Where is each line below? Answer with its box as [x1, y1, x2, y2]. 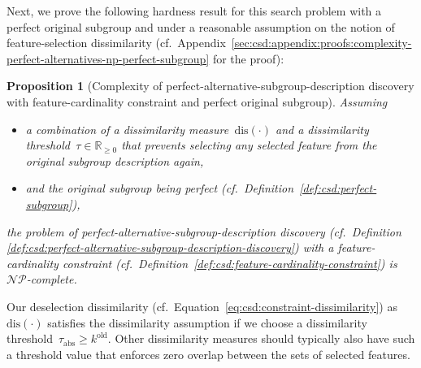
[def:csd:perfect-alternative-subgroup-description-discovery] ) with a [7, 239, 334, 256]
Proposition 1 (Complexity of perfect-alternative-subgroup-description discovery [7, 77, 414, 94]
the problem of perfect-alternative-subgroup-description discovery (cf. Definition [7, 223, 401, 240]
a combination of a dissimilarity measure [25, 120, 229, 137]
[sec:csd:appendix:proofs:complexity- [231, 34, 412, 51]
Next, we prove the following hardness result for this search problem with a [7, 2, 382, 19]
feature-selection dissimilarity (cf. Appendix [7, 34, 226, 51]
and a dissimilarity [275, 120, 369, 137]
